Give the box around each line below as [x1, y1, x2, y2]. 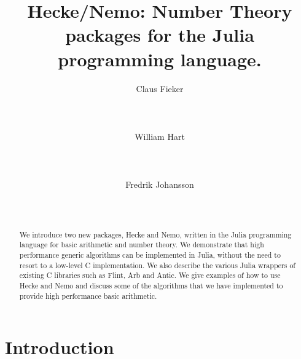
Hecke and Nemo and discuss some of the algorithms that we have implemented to [19, 280, 283, 291]
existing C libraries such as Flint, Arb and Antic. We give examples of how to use [19, 270, 281, 280]
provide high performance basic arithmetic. [19, 290, 157, 301]
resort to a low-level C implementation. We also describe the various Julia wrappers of [19, 260, 296, 270]
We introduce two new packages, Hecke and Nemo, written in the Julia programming [19, 229, 292, 239]
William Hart [135, 129, 185, 142]
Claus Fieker [136, 82, 184, 95]
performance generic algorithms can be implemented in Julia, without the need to [19, 250, 281, 260]
